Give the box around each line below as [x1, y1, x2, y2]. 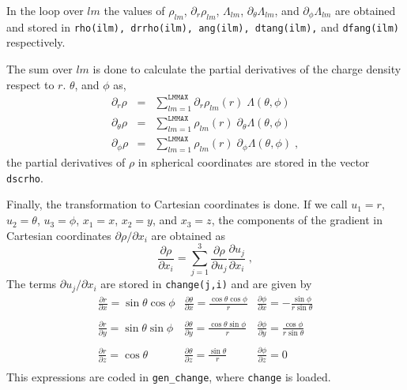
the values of [104, 2, 165, 18]
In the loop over [6, 2, 84, 18]
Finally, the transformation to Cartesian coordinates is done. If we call [6, 196, 348, 212]
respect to [6, 76, 55, 92]
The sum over [6, 61, 73, 77]
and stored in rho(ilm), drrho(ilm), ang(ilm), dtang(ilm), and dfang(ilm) [6, 18, 400, 35]
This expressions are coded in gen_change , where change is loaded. [6, 368, 331, 384]
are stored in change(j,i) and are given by [100, 276, 312, 292]
